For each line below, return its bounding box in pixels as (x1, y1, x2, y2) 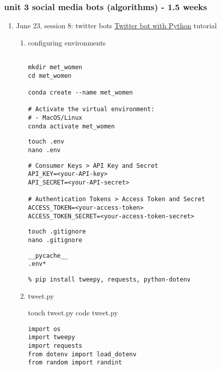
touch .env (28, 138, 65, 146)
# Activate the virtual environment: (28, 106, 155, 113)
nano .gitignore (28, 236, 82, 244)
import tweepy (28, 334, 75, 341)
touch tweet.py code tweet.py (28, 307, 118, 318)
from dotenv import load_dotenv (28, 350, 137, 358)
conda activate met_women (28, 122, 115, 130)
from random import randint (28, 359, 122, 366)
